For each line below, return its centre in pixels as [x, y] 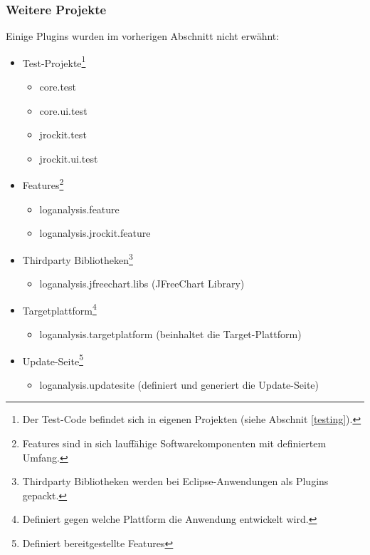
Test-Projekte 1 [54, 61]
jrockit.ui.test [69, 158]
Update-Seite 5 [53, 360]
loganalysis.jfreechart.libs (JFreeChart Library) [142, 284]
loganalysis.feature [79, 209]
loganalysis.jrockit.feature [95, 233]
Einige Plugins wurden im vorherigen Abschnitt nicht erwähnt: [143, 36]
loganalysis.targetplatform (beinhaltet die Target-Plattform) [170, 333]
